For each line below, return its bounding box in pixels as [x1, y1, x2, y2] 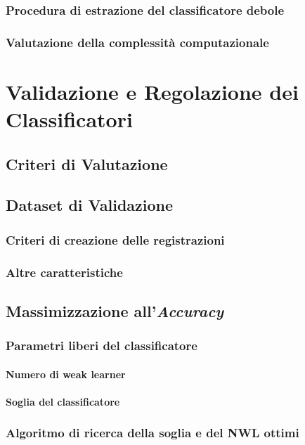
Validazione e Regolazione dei [6, 77, 299, 105]
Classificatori [6, 105, 133, 134]
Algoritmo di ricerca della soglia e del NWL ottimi [6, 424, 299, 441]
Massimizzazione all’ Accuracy [6, 299, 224, 321]
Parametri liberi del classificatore [6, 337, 197, 354]
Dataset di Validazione [6, 194, 174, 216]
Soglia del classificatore [6, 394, 120, 408]
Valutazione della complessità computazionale [6, 33, 269, 51]
